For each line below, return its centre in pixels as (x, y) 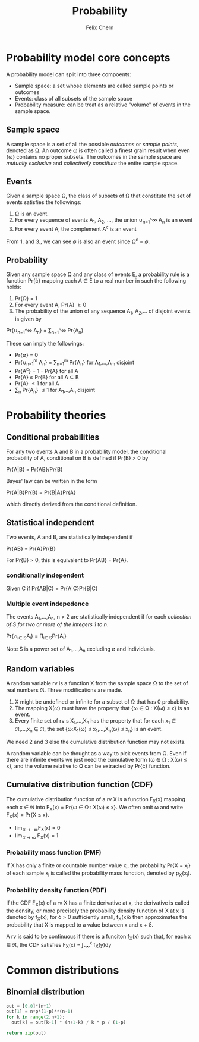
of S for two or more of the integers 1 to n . (57, 624)
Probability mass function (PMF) (54, 852)
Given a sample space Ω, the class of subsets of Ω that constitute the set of (99, 196)
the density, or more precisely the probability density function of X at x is (95, 911)
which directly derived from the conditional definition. (72, 504)
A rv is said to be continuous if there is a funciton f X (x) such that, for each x (99, 937)
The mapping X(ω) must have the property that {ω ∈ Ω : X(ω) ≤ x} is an (102, 708)
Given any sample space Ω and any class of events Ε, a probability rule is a (98, 274)
